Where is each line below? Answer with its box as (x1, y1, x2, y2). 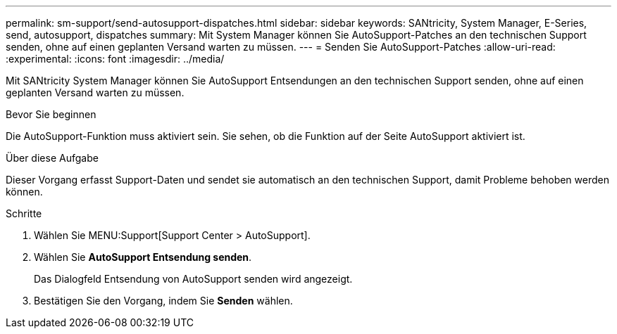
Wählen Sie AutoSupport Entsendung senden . (34, 251, 252, 263)
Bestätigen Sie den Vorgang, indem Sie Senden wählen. (34, 295, 293, 307)
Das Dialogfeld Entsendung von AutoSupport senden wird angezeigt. (34, 273, 353, 285)
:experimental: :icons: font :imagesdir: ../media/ (6, 53, 225, 65)
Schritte (6, 207, 42, 219)
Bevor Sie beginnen (6, 108, 96, 120)
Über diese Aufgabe (6, 152, 99, 164)
